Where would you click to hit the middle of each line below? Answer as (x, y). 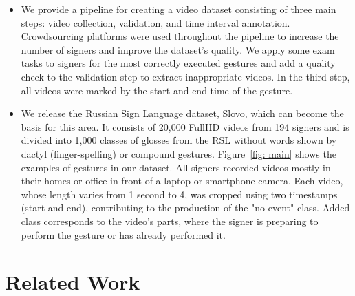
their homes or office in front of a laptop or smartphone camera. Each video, (182, 181)
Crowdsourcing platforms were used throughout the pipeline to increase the (180, 36)
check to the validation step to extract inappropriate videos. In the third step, (185, 76)
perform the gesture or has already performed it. (123, 234)
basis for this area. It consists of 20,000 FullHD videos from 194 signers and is (185, 126)
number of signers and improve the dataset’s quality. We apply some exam (178, 49)
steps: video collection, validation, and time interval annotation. (155, 22)
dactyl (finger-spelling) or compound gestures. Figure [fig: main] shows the (179, 153)
